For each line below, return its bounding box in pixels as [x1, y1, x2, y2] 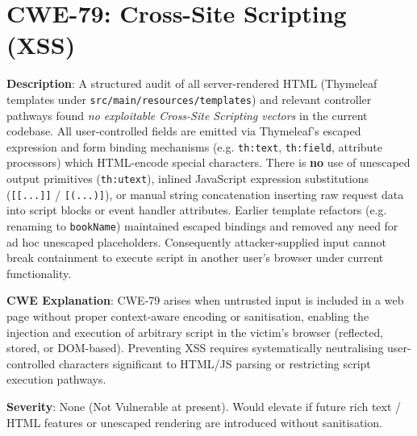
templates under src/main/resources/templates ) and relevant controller [6, 90, 372, 107]
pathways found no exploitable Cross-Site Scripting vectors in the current [6, 106, 368, 123]
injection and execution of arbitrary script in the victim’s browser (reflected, [6, 323, 384, 340]
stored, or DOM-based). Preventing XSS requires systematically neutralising [6, 339, 384, 356]
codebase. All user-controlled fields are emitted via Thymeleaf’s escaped [6, 122, 361, 139]
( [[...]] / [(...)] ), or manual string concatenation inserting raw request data [6, 185, 404, 202]
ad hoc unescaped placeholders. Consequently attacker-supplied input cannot [6, 233, 386, 250]
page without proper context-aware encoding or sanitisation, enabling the [6, 307, 369, 324]
